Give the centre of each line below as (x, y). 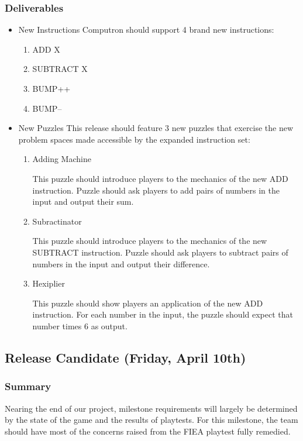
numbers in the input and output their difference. (121, 263)
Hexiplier (49, 283)
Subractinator (57, 221)
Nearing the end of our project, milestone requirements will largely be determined (151, 408)
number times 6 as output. (80, 325)
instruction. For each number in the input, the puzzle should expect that (163, 314)
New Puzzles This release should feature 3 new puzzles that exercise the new (156, 128)
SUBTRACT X (60, 69)
